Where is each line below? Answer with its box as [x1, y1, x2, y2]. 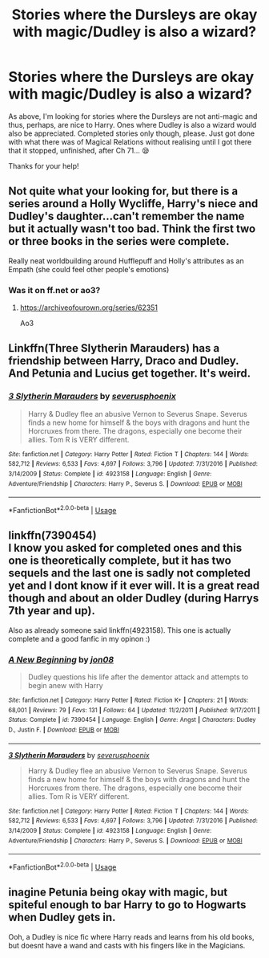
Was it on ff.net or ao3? [8, 284, 101, 296]
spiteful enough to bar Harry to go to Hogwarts [8, 898, 247, 912]
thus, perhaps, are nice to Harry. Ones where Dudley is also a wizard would [8, 120, 257, 129]
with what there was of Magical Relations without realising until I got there [8, 137, 252, 146]
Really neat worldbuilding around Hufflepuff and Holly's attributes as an [8, 255, 244, 266]
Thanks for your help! [8, 161, 79, 170]
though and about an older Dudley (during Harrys [8, 592, 259, 605]
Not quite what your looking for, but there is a [8, 185, 239, 198]
